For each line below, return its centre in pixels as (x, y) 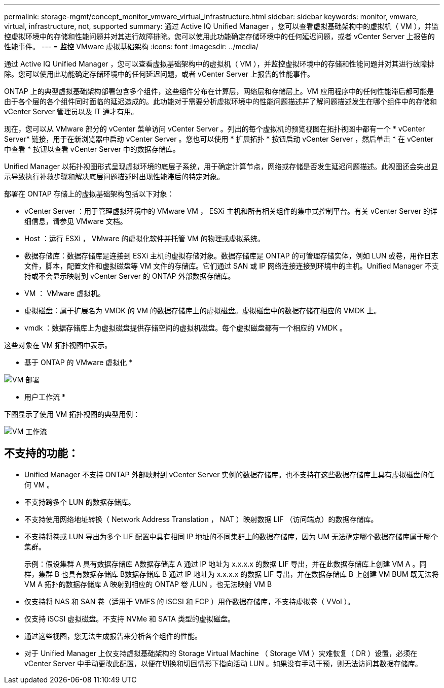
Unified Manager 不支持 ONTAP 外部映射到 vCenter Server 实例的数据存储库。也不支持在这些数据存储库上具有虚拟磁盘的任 (230, 474)
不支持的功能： (41, 453)
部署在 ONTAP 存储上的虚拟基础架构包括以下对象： (89, 194)
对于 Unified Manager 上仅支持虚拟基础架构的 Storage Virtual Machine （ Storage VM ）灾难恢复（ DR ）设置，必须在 (221, 653)
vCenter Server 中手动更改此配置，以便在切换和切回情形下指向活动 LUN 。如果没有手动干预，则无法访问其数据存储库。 (223, 663)
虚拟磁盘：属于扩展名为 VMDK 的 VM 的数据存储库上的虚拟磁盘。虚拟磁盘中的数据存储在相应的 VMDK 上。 (203, 310)
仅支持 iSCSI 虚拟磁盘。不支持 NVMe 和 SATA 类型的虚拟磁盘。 (129, 618)
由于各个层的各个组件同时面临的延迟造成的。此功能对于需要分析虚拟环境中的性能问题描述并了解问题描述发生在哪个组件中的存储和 (220, 101)
